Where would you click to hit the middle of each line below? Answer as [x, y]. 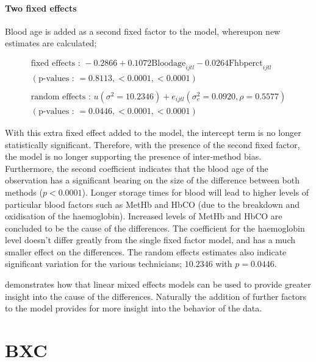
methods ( [24, 192]
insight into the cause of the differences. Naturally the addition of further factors [156, 296]
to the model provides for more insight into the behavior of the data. [134, 308]
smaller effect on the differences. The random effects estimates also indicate [146, 251]
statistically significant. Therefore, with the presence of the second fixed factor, [153, 144]
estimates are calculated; [51, 43]
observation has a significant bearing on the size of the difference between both [153, 180]
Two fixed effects [41, 8]
